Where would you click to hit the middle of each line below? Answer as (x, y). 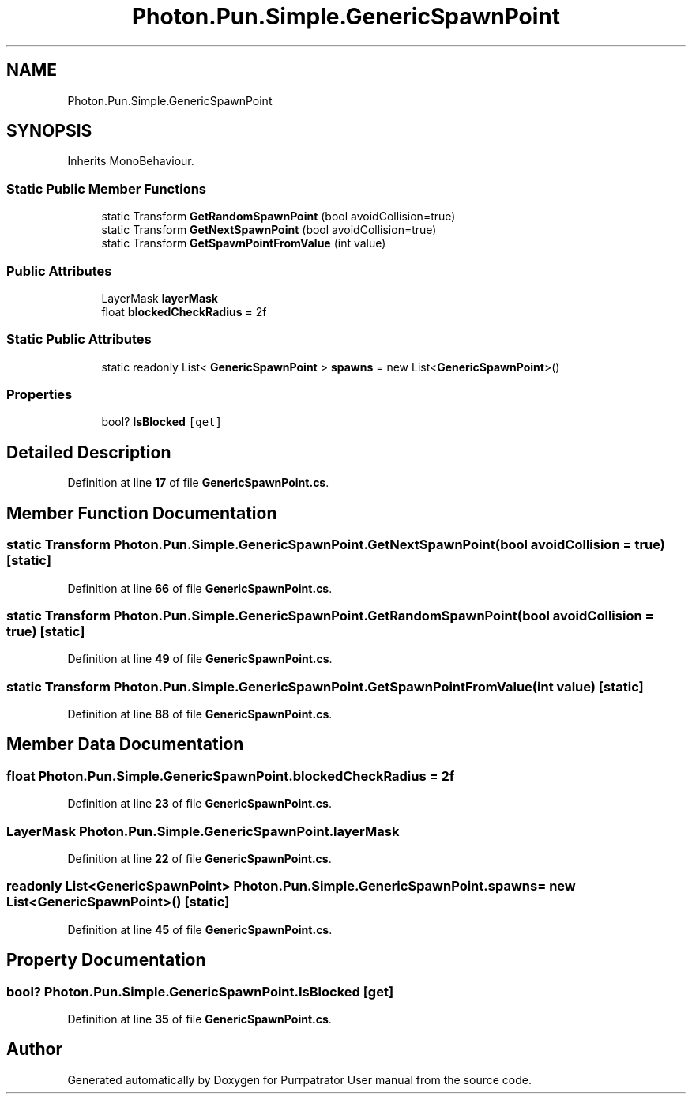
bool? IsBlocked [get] (162, 422)
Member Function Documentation (142, 513)
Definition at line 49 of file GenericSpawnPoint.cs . (200, 659)
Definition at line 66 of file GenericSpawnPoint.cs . (200, 588)
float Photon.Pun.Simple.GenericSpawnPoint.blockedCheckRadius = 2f (231, 776)
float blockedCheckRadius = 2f (184, 311)
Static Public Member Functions (107, 188)
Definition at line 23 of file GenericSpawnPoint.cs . (199, 804)
